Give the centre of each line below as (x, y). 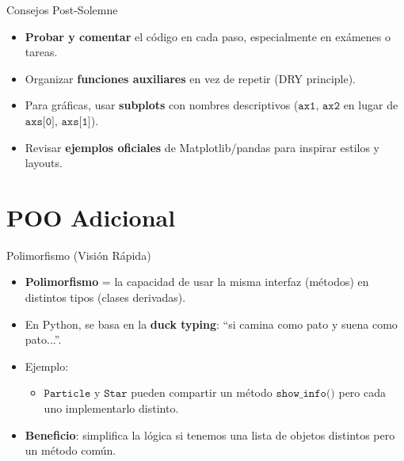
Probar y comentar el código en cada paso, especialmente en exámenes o (208, 36)
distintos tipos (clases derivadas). (105, 297)
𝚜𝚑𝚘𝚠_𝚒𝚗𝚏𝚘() (305, 394)
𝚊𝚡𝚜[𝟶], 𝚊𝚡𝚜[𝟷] (58, 122)
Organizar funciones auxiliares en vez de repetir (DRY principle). (191, 78)
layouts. (44, 163)
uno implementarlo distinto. (111, 408)
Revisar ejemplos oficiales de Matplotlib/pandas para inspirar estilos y (202, 147)
